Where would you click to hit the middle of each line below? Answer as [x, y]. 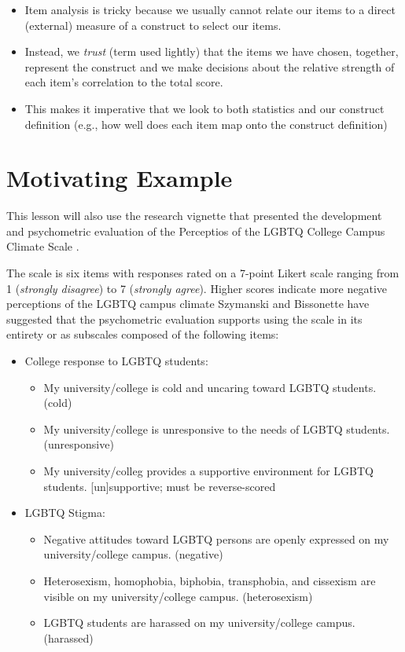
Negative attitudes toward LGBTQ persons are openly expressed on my [216, 538]
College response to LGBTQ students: [116, 361]
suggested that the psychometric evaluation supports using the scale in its [184, 319]
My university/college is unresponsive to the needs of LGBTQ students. [217, 429]
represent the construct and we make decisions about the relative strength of [210, 66]
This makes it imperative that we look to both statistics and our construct [204, 108]
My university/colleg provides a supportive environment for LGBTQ [208, 471]
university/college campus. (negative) [133, 554]
